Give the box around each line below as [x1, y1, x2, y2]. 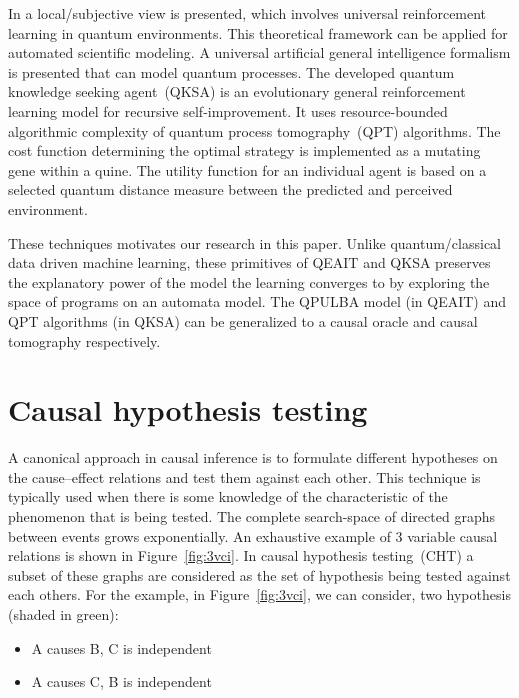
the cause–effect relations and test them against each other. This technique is [8, 466, 481, 487]
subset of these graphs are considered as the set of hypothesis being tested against [8, 564, 511, 585]
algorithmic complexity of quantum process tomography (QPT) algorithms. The [8, 120, 501, 141]
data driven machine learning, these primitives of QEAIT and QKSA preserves [8, 252, 491, 273]
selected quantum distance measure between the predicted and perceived [8, 179, 453, 200]
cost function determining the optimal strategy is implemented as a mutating [8, 140, 481, 161]
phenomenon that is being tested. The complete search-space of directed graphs [8, 506, 495, 526]
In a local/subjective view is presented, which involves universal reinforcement [8, 3, 487, 23]
